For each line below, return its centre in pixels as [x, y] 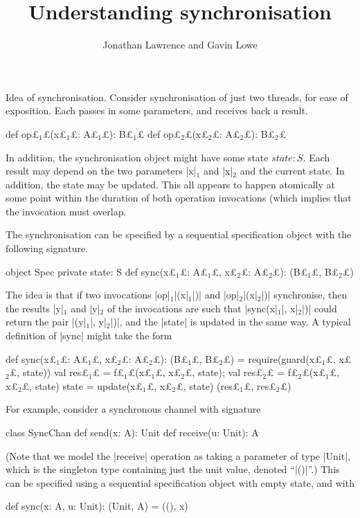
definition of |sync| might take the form [89, 336]
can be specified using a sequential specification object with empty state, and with [180, 482]
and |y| [85, 308]
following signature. [47, 248]
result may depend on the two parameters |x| [101, 171]
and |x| [218, 171]
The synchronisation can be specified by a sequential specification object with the [179, 234]
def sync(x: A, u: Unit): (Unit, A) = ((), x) [97, 506]
